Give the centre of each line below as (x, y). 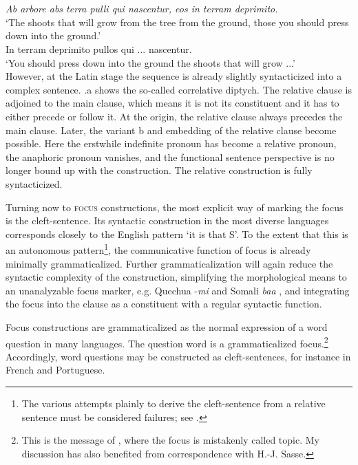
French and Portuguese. (55, 370)
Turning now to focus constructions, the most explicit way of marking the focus (175, 207)
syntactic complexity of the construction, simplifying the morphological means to (176, 277)
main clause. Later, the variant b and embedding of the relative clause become (171, 130)
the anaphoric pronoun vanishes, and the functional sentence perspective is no (170, 156)
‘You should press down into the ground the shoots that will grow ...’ (150, 62)
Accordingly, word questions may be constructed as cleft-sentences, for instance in (178, 356)
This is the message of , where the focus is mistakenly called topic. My (170, 440)
